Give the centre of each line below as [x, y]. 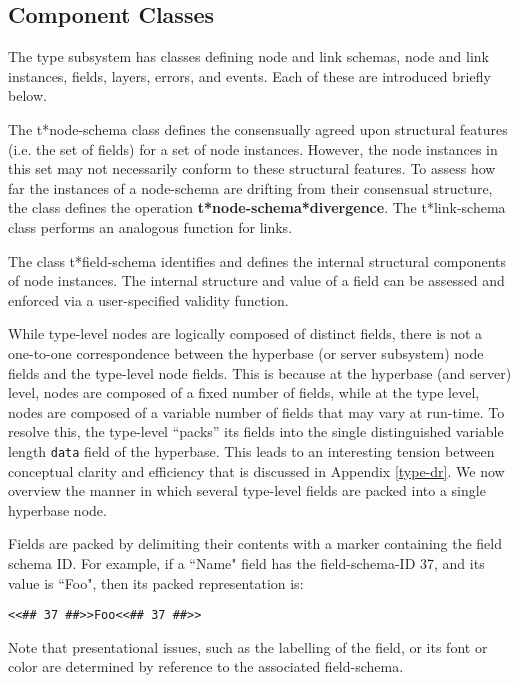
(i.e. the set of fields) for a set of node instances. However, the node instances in [253, 148]
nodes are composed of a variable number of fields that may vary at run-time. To [256, 411]
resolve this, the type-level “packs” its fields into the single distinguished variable [256, 431]
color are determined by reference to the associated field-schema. [206, 666]
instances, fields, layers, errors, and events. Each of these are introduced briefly [249, 75]
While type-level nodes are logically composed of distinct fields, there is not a [245, 333]
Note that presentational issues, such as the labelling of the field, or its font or [248, 646]
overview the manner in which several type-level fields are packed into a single [247, 490]
